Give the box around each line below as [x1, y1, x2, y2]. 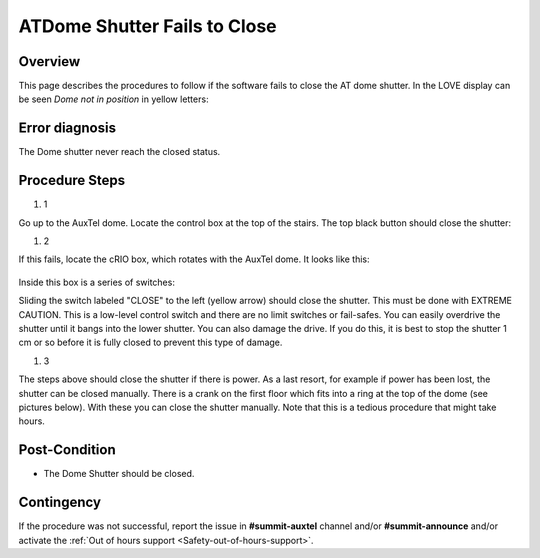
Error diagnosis [18, 120, 117, 137]
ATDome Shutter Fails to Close [18, 15, 277, 37]
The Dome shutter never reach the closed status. [18, 146, 221, 158]
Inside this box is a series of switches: [18, 276, 175, 288]
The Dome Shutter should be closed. [43, 468, 195, 480]
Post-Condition [18, 441, 116, 459]
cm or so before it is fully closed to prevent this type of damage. [18, 336, 283, 349]
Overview [18, 53, 81, 70]
